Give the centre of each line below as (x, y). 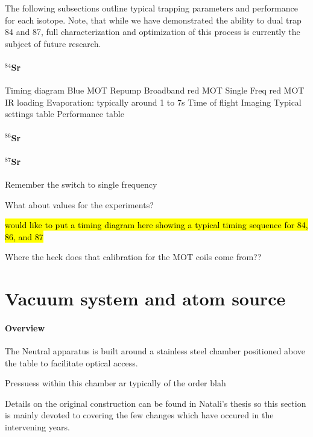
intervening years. (37, 427)
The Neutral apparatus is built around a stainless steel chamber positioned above (155, 351)
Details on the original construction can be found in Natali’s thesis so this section (156, 403)
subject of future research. (53, 43)
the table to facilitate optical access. (71, 362)
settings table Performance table (65, 114)
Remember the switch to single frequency (81, 184)
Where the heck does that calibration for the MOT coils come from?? (133, 257)
